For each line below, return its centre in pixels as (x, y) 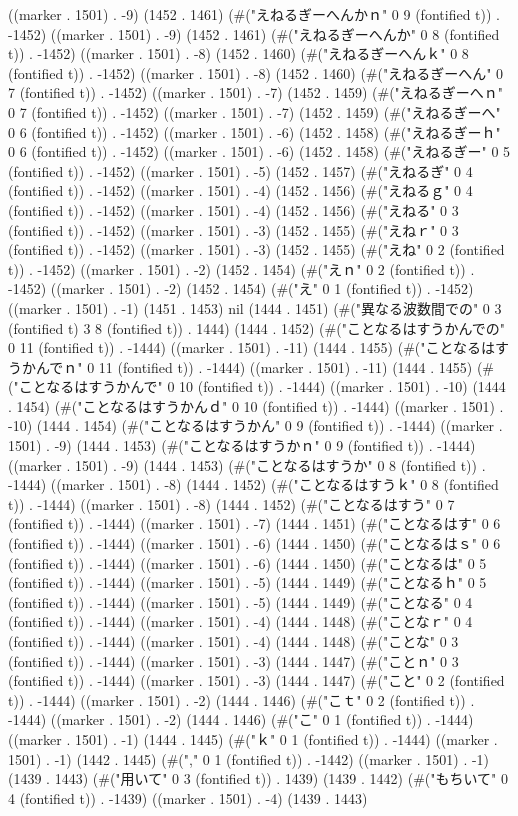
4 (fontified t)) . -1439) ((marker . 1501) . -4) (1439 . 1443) (188, 797)
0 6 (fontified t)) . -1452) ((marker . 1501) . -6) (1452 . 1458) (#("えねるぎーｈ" (254, 131)
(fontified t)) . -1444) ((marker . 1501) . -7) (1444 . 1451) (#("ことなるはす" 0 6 (254, 523)
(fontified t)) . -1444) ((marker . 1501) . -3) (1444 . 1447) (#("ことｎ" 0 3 (233, 660)
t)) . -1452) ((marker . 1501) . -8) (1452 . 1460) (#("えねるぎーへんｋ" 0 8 (238, 53)
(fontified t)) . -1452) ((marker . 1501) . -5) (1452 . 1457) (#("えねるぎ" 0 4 (240, 170)
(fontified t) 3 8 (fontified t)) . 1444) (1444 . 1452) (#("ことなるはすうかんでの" (257, 327)
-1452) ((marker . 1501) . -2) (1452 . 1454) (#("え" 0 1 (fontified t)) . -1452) (241, 288)
